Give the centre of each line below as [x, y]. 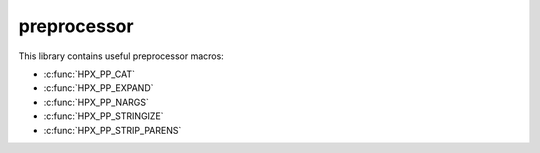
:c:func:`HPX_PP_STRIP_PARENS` [112, 130]
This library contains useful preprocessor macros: [121, 56]
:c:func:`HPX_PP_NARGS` [96, 102]
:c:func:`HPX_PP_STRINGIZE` [103, 116]
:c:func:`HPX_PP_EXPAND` [98, 88]
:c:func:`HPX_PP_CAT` [89, 74]
